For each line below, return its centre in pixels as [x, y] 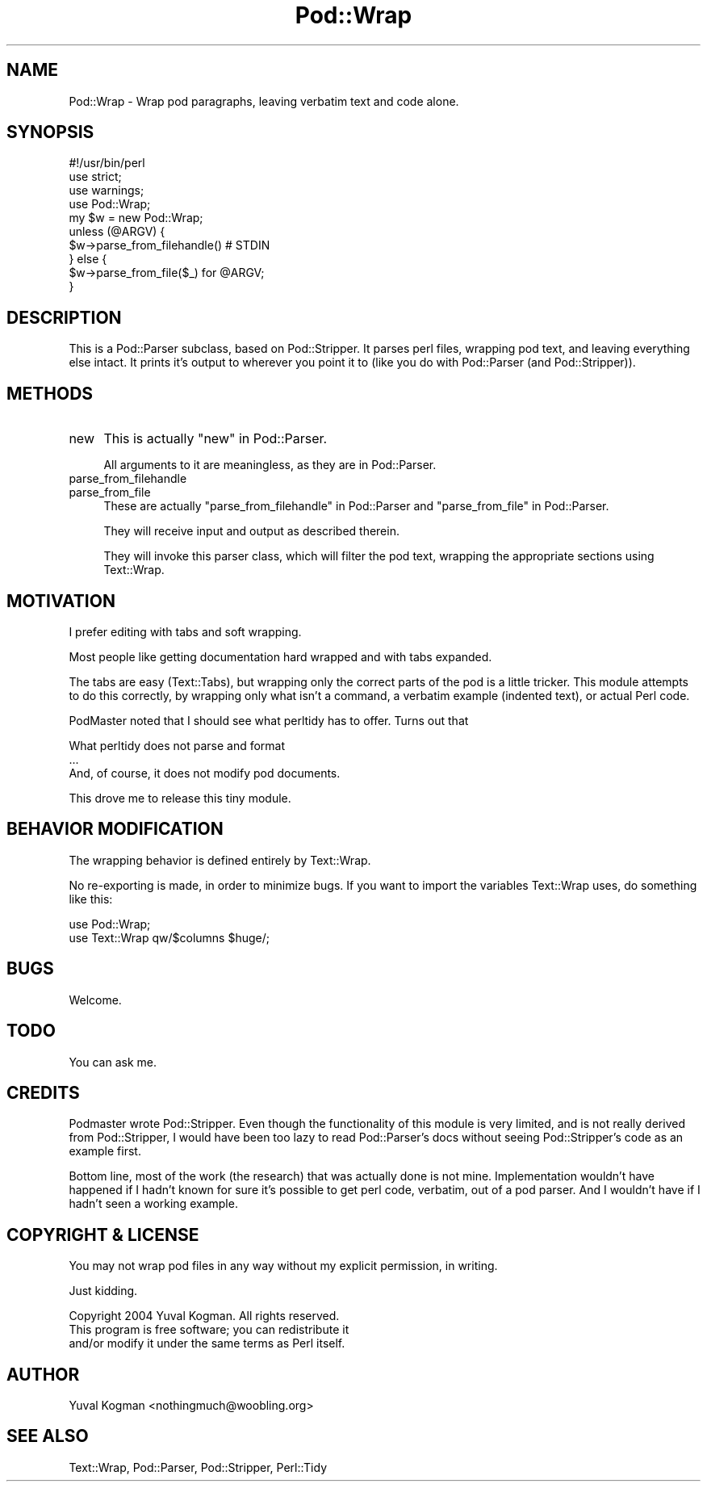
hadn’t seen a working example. [153, 1204]
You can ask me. [113, 1062]
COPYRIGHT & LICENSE [103, 1234]
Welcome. [95, 1000]
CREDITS [43, 1092]
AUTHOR [43, 1374]
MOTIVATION [61, 601]
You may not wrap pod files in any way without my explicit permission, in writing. [283, 1266]
